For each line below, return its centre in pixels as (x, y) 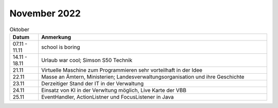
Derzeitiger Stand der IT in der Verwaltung (93, 83)
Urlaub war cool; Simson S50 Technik (87, 60)
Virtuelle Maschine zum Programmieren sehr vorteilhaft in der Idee (122, 70)
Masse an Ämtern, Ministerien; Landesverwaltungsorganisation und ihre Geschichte (143, 77)
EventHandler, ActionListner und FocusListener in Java (108, 97)
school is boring (61, 47)
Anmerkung (56, 37)
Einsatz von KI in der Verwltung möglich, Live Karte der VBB (114, 90)
